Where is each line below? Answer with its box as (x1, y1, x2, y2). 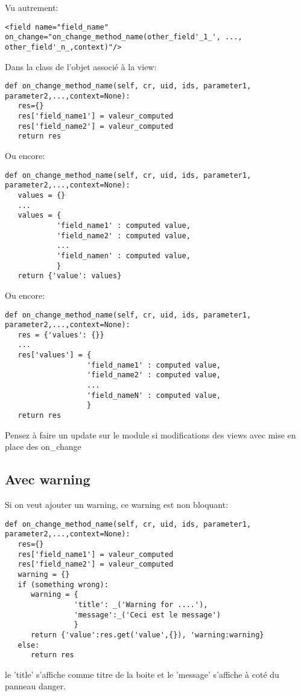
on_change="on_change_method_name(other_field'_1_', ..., (5, 33, 242, 42)
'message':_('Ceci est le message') (74, 610, 221, 619)
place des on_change (5, 440, 81, 453)
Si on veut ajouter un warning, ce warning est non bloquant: (5, 498, 229, 511)
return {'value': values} (17, 272, 122, 281)
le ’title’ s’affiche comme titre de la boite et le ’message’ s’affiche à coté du (5, 668, 279, 680)
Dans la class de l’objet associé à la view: (5, 60, 157, 73)
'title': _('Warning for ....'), (74, 600, 208, 609)
